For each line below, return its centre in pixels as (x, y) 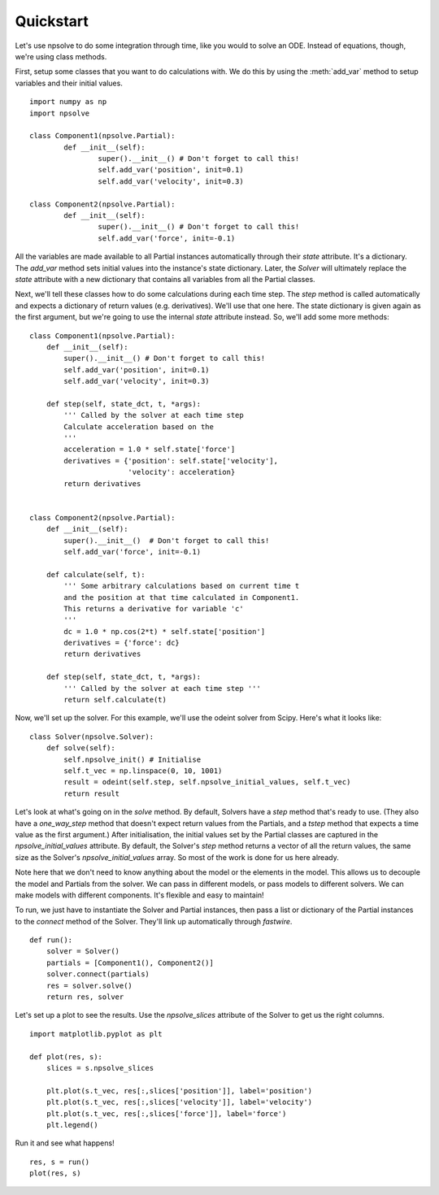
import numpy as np (68, 102)
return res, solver (85, 997)
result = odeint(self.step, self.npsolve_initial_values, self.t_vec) (207, 782)
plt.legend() (72, 1125)
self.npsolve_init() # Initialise (133, 759)
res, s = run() (60, 1162)
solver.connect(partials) (98, 974)
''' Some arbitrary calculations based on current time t (182, 586)
